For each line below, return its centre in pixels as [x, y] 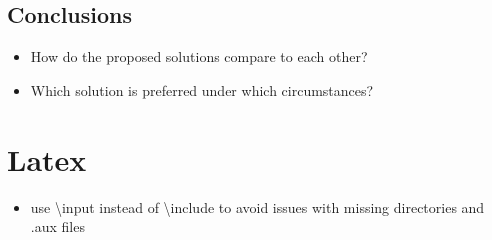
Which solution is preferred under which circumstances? [202, 89]
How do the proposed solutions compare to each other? [199, 56]
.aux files [57, 226]
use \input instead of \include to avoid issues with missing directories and [257, 206]
